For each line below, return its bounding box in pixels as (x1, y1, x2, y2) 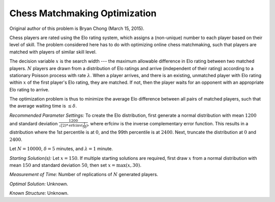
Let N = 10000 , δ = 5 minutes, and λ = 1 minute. (9, 146, 113, 152)
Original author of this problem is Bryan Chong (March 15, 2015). (9, 25, 145, 31)
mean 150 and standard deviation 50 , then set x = (9, 162, 116, 168)
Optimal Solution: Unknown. (9, 181, 68, 187)
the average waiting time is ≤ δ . (9, 103, 77, 109)
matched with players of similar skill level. (9, 49, 97, 55)
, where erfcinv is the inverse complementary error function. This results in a (87, 120, 249, 126)
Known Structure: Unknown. (9, 190, 69, 196)
